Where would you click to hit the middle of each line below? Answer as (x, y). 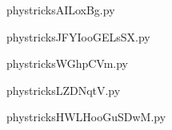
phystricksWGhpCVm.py (67, 63)
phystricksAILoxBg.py (61, 10)
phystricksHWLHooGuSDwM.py (86, 117)
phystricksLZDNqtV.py (64, 90)
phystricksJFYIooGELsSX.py (78, 36)
